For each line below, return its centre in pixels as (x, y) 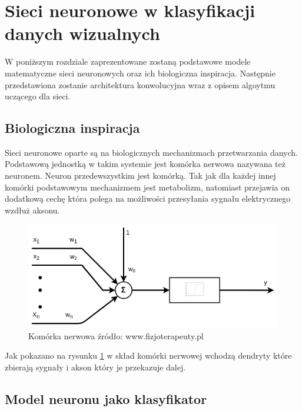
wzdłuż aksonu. (32, 210)
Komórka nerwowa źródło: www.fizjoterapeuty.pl (116, 335)
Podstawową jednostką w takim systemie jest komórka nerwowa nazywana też (145, 164)
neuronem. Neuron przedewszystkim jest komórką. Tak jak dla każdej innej (140, 176)
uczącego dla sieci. (38, 96)
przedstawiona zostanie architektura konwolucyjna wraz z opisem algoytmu (140, 84)
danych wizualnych (82, 33)
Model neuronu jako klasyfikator (106, 399)
